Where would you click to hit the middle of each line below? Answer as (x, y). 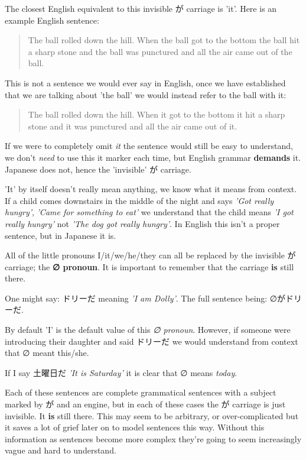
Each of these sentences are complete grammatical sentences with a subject (141, 392)
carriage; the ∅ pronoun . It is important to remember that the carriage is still (149, 266)
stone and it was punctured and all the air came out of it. (133, 126)
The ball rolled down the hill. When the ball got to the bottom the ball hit (164, 40)
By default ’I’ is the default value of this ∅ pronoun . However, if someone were (148, 330)
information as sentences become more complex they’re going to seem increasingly (153, 438)
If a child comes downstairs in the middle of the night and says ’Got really (139, 200)
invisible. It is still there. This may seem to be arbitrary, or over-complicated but (152, 415)
